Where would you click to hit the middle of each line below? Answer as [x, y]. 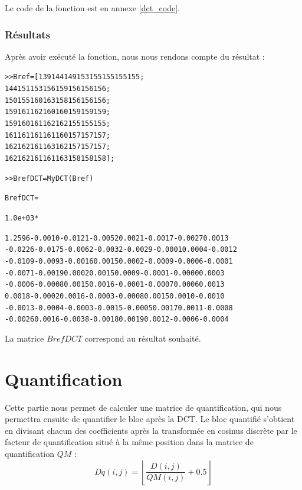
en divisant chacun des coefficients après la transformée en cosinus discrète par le [151, 430]
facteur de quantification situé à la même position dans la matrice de [129, 442]
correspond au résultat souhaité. [143, 338]
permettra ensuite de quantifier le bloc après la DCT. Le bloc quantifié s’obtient [150, 419]
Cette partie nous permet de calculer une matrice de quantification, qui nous [143, 407]
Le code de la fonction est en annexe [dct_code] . [92, 8]
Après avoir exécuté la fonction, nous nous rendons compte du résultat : [135, 56]
